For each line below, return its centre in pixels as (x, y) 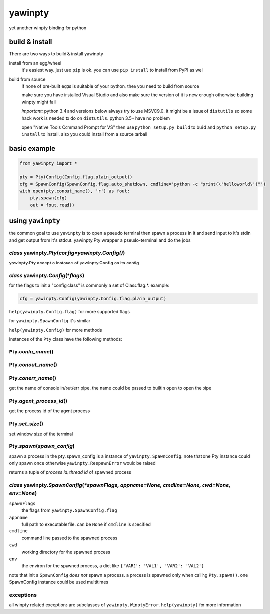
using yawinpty (34, 221)
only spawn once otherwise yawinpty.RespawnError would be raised (82, 463)
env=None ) (23, 493)
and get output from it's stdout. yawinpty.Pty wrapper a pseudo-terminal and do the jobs (100, 240)
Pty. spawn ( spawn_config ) (42, 446)
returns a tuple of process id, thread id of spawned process (70, 472)
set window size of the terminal (41, 434)
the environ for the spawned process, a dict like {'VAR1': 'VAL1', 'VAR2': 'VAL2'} (113, 566)
